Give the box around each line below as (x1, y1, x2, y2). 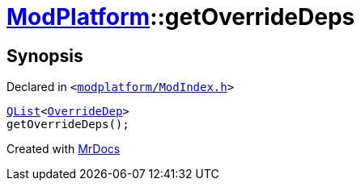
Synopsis (6, 45, 83, 66)
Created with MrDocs (6, 142, 121, 156)
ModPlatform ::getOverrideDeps (6, 3, 355, 31)
